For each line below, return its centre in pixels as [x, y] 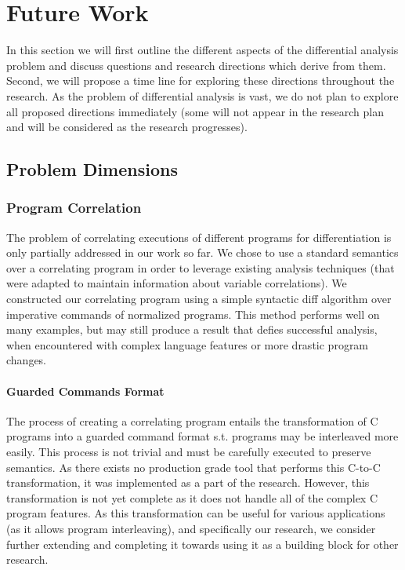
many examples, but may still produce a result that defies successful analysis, [192, 329]
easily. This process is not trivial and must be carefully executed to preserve [189, 452]
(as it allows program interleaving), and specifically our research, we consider [191, 528]
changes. [27, 360]
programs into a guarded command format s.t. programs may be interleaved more [202, 436]
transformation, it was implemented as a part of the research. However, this [188, 482]
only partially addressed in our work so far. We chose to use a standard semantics [202, 252]
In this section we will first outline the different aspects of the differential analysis [202, 50]
